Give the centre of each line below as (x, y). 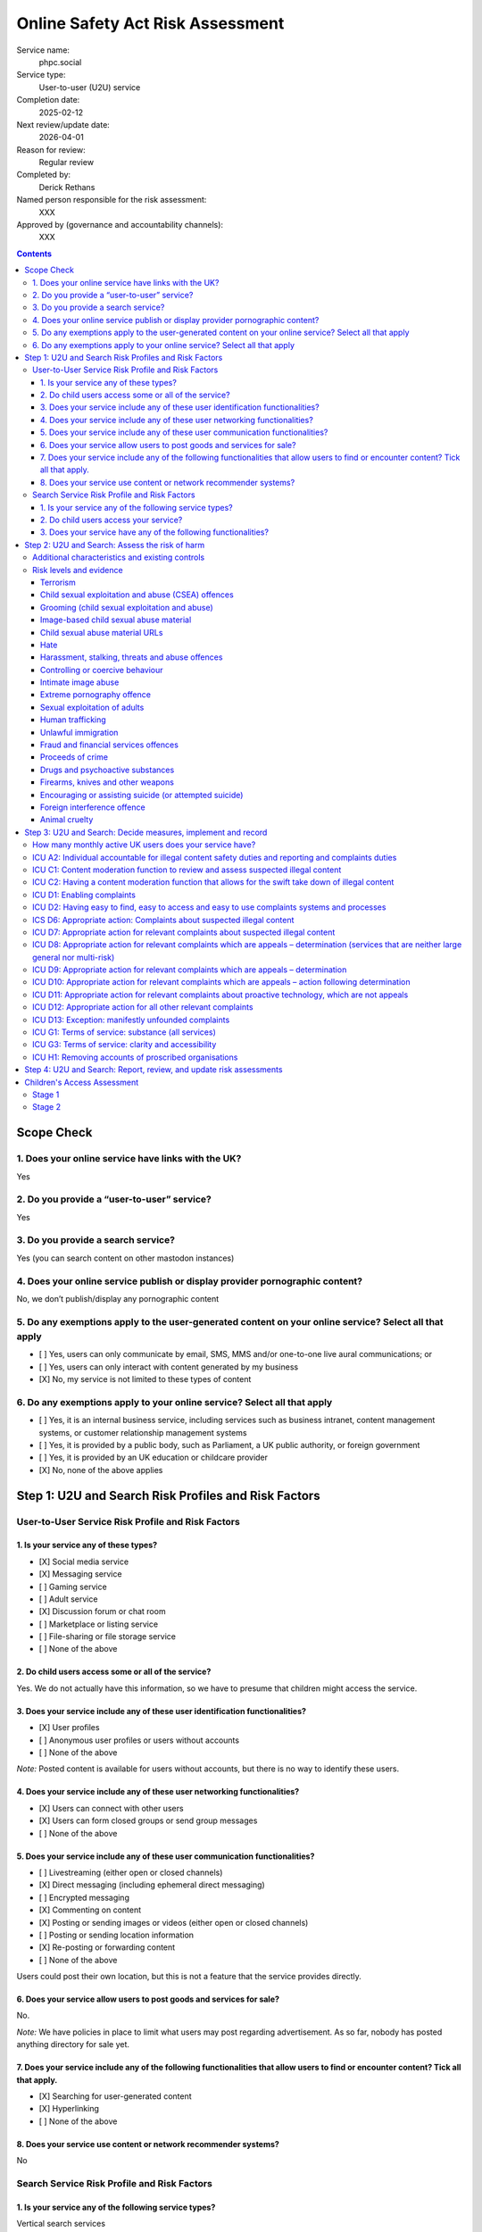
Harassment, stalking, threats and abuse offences (132, 657)
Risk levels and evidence (78, 570)
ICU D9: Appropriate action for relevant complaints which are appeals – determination (190, 970)
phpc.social (60, 62)
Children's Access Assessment (82, 1082)
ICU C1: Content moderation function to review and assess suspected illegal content (187, 870)
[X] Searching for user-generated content (115, 2096)
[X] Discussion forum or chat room (102, 1612)
